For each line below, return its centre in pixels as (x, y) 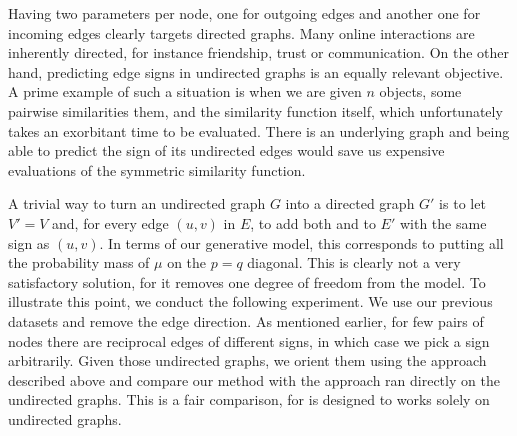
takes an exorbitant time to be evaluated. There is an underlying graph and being (259, 130)
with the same (443, 222)
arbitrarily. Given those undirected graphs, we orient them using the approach (247, 360)
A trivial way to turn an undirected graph (137, 203)
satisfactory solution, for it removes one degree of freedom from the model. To (247, 281)
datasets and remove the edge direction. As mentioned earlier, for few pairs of (246, 320)
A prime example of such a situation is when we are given (185, 91)
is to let (462, 203)
